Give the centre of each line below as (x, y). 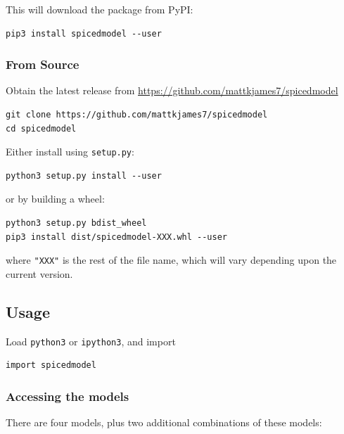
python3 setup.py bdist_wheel (76, 223)
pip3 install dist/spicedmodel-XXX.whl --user (116, 237)
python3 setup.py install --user (84, 175)
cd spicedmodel (41, 128)
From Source (43, 64)
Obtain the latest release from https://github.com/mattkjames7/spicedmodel (172, 90)
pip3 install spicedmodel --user (84, 33)
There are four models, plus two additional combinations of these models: (164, 422)
